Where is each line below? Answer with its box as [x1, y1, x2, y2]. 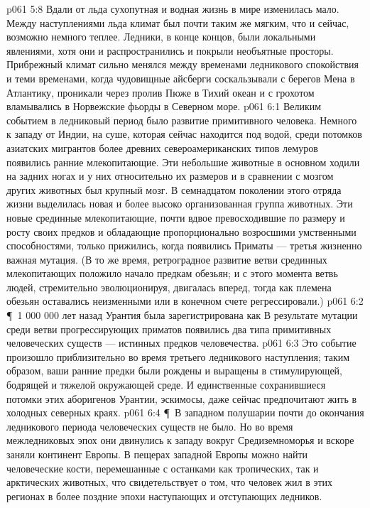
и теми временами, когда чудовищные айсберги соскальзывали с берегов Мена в [6, 70, 355, 85]
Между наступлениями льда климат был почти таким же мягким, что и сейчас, [6, 15, 349, 30]
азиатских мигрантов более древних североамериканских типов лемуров [6, 140, 318, 155]
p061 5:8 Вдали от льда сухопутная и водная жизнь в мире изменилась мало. [6, 1, 339, 16]
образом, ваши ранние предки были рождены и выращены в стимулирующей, [6, 363, 342, 378]
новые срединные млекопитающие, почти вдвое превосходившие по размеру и [6, 210, 345, 225]
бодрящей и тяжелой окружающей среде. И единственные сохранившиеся [6, 377, 326, 392]
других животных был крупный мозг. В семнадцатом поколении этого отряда [6, 182, 342, 197]
